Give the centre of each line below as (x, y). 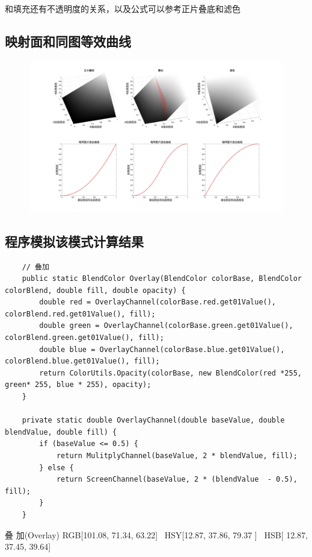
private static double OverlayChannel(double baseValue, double (153, 420)
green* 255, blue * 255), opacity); (78, 385)
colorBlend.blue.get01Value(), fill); (82, 361)
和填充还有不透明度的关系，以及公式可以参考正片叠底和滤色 (123, 8)
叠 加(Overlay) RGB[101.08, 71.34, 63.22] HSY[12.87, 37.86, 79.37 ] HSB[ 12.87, (156, 534)
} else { (57, 467)
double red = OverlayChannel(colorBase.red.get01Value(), (158, 302)
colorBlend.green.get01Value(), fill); (84, 338)
